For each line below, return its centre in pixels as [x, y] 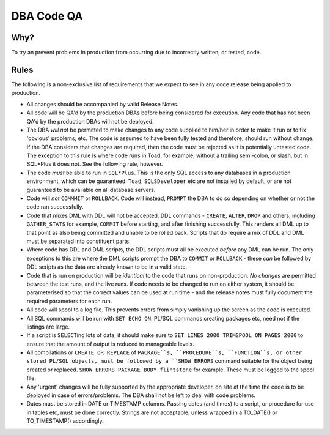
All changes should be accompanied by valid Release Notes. [103, 104]
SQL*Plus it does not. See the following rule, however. [95, 164]
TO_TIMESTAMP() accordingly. [65, 421]
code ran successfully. [55, 207]
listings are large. [48, 327]
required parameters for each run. [69, 301]
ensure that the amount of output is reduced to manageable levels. [111, 344]
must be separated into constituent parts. [79, 241]
